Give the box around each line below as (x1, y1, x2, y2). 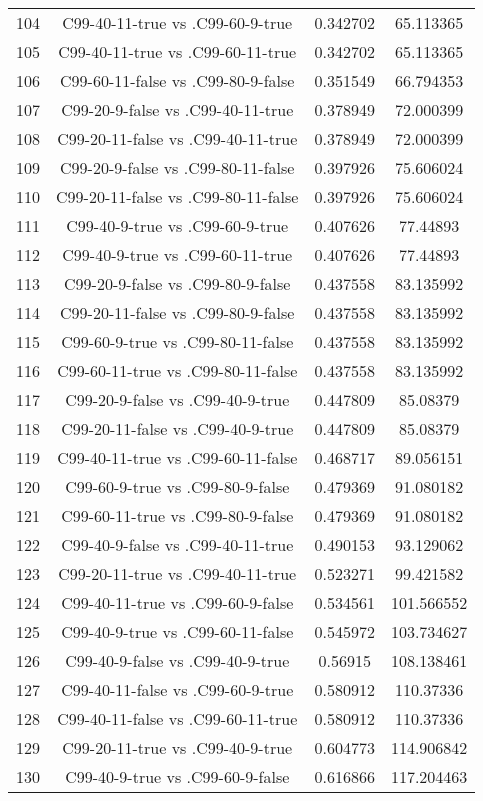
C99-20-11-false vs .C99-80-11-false (56, 185, 299, 208)
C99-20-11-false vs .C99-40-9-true (61, 417, 294, 440)
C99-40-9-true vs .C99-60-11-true (62, 243, 293, 266)
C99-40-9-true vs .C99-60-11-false (61, 620, 294, 643)
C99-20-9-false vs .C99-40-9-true (65, 388, 290, 411)
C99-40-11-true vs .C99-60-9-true (62, 11, 293, 34)
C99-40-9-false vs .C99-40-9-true (65, 649, 290, 672)
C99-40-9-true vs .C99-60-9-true (66, 214, 289, 237)
